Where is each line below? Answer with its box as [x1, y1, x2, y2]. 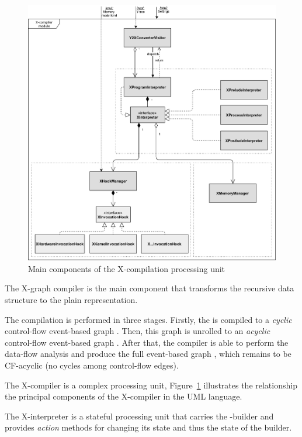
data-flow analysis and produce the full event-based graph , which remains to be [5, 347, 291, 360]
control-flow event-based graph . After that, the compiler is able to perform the [5, 336, 289, 348]
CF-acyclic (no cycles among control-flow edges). [5, 359, 179, 371]
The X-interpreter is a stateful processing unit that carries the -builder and [5, 410, 274, 422]
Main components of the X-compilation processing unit [28, 262, 225, 274]
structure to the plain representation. [5, 294, 138, 306]
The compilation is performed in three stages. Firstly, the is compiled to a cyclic [5, 313, 292, 325]
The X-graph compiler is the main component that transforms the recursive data [5, 282, 294, 294]
